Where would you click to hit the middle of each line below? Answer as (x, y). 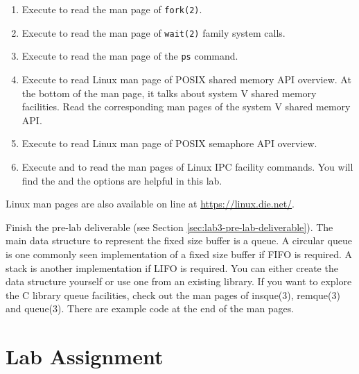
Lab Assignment (85, 356)
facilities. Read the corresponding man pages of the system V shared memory (186, 107)
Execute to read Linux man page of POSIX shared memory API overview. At (186, 79)
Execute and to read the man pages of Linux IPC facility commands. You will (187, 166)
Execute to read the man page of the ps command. (130, 56)
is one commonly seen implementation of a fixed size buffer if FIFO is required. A (179, 254)
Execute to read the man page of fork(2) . (112, 9)
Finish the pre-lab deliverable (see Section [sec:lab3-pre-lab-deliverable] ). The (169, 227)
